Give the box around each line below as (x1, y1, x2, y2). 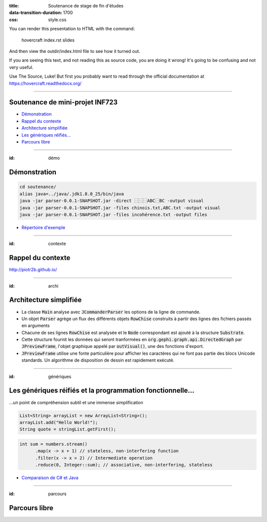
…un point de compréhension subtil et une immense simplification (9, 399, 143, 405)
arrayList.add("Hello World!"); (19, 420, 98, 425)
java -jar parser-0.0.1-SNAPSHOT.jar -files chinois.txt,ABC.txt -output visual (19, 205, 221, 210)
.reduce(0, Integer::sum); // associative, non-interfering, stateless (35, 462, 213, 468)
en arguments (21, 323, 50, 329)
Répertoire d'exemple (21, 224, 65, 230)
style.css (48, 16, 67, 22)
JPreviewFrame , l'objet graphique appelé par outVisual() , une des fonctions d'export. (21, 343, 204, 349)
